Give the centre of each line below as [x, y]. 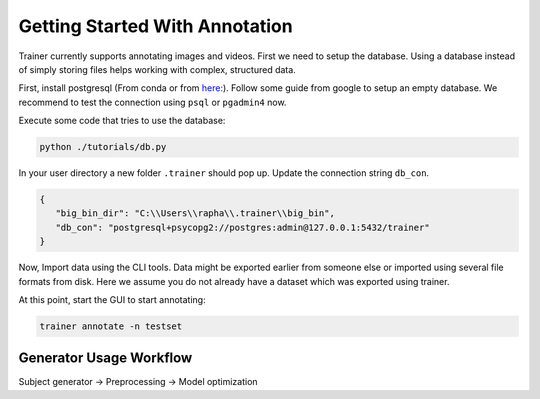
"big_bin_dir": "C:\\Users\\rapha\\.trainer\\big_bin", [195, 213]
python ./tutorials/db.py [103, 147]
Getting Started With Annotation [156, 26]
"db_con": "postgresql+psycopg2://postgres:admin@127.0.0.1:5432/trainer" [242, 227]
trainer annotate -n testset [111, 326]
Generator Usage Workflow [105, 358]
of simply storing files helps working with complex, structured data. [157, 69]
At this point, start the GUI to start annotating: [112, 299]
